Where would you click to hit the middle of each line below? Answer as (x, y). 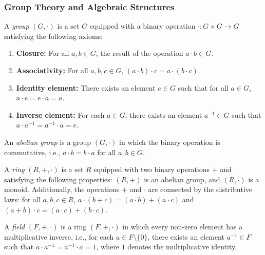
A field (15, 227)
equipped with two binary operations (152, 169)
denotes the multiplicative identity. (182, 247)
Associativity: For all (52, 70)
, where (108, 247)
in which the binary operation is (170, 142)
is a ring (74, 227)
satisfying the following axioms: (53, 36)
